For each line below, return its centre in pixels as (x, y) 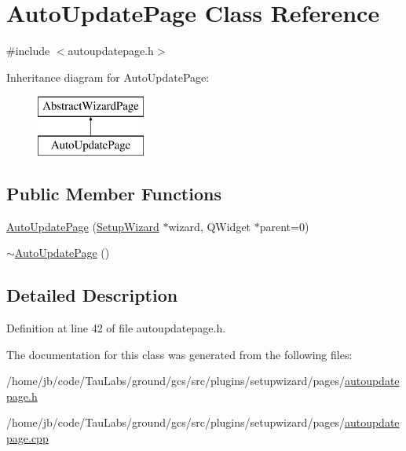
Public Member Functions (114, 193)
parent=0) (284, 226)
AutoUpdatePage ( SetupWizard (83, 226)
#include (28, 51)
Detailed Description (92, 295)
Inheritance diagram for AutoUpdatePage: (108, 77)
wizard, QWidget (210, 226)
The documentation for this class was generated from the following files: (179, 354)
